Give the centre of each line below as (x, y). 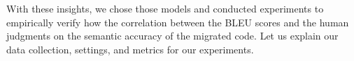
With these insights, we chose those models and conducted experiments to (165, 8)
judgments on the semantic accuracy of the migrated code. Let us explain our (172, 36)
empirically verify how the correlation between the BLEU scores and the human (178, 22)
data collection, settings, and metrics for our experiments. (130, 49)
